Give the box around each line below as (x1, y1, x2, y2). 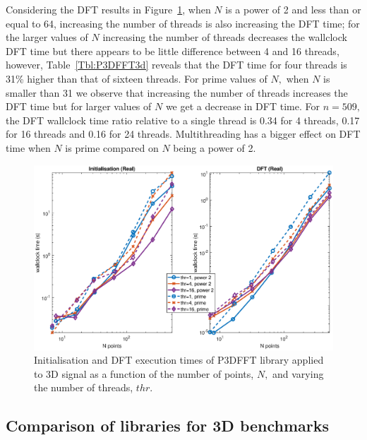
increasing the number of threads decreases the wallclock (102, 30, 347, 44)
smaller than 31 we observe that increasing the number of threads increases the (6, 85, 348, 100)
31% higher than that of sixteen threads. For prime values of (6, 71, 267, 85)
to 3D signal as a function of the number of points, (34, 366, 254, 381)
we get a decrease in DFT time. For (165, 99, 320, 114)
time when (6, 140, 51, 155)
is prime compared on (65, 140, 159, 155)
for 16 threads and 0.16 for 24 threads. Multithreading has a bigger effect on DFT (6, 126, 361, 141)
